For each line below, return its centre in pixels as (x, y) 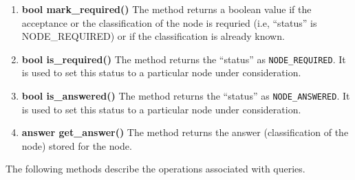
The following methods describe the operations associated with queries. (155, 169)
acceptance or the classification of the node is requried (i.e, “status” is (169, 22)
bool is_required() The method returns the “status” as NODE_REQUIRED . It (184, 59)
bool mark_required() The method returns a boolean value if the (166, 9)
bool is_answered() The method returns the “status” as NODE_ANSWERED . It (186, 96)
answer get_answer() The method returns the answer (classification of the (185, 132)
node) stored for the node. (77, 145)
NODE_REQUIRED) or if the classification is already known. (153, 36)
